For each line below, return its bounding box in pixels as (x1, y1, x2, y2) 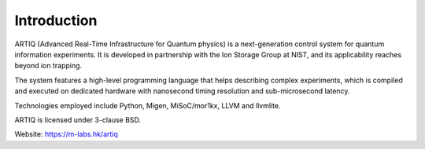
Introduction (14, 12, 98, 29)
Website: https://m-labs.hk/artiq (14, 129, 118, 139)
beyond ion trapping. (14, 61, 83, 71)
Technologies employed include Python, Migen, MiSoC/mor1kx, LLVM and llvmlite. (14, 100, 281, 110)
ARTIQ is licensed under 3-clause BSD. (14, 114, 142, 125)
